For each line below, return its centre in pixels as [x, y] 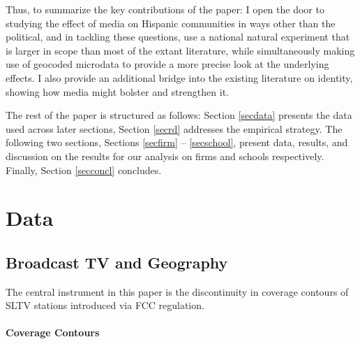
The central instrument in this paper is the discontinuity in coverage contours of [177, 291]
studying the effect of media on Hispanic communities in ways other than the [171, 23]
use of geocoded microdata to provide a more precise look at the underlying [167, 64]
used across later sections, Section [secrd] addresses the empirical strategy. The [174, 128]
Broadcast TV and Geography [117, 262]
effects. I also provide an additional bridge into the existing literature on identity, [179, 77]
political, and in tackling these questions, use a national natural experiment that [178, 37]
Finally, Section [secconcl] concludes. [84, 170]
